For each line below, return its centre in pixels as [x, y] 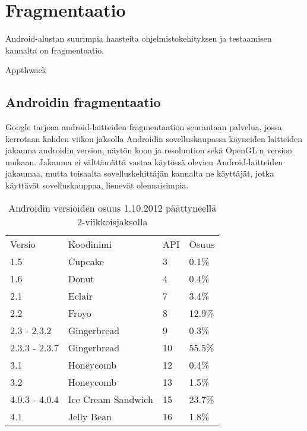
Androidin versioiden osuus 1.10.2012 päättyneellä [113, 207]
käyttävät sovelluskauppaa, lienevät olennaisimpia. [97, 185]
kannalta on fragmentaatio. [55, 50]
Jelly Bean [90, 416]
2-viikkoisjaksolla [113, 221]
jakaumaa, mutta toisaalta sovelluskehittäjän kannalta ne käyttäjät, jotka [140, 173]
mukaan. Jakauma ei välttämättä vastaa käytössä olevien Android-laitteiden [144, 161]
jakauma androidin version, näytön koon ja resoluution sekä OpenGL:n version [149, 150]
